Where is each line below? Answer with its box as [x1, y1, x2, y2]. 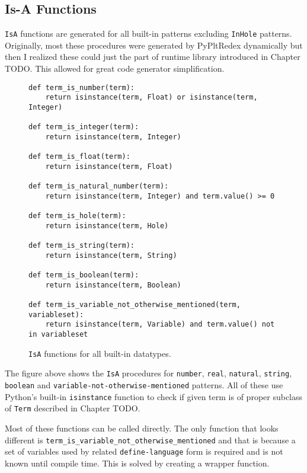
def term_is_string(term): [28, 241, 135, 250]
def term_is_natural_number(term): [28, 182, 169, 191]
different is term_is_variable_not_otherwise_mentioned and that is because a [5, 433, 296, 446]
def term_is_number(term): [28, 83, 135, 92]
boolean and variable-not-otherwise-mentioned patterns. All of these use [5, 379, 283, 391]
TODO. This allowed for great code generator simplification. [5, 62, 225, 75]
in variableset [28, 330, 88, 339]
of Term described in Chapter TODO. [5, 402, 140, 414]
